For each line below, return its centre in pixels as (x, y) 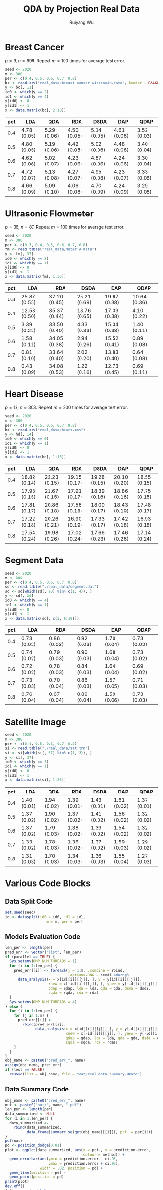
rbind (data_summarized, (38, 1127)
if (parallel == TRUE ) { (30, 957)
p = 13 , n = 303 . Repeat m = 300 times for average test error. (66, 407)
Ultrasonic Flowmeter (49, 213)
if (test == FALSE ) (25, 1070)
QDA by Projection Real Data (81, 9)
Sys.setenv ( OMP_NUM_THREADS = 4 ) (43, 1002)
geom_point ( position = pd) (37, 1177)
